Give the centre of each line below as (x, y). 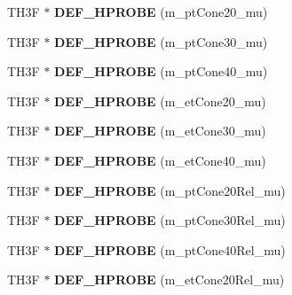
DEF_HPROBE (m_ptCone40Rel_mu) (170, 249)
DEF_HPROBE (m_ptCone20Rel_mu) (170, 190)
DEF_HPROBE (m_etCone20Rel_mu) (170, 279)
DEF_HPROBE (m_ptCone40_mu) (161, 71)
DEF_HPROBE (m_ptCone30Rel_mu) (170, 220)
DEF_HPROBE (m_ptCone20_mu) (161, 12)
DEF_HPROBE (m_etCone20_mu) (160, 101)
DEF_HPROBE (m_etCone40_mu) (160, 160)
